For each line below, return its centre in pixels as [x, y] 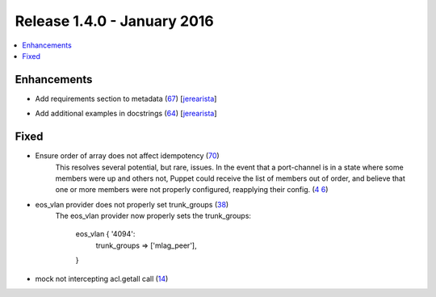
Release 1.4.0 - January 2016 [114, 21]
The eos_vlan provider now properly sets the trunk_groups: [153, 216]
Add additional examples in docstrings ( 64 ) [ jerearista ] [126, 114]
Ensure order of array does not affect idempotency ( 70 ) [127, 156]
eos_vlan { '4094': [105, 234]
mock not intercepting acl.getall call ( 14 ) [102, 278]
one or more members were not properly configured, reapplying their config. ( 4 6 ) [192, 190]
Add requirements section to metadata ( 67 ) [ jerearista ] [126, 98]
